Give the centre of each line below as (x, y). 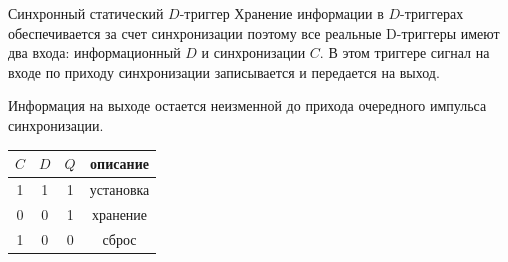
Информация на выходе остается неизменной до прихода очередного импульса (247, 105)
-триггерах (432, 13)
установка (119, 188)
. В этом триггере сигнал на (404, 52)
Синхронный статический (86, 13)
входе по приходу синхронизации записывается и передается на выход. (224, 71)
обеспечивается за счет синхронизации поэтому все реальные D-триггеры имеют (254, 32)
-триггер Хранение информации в (281, 13)
